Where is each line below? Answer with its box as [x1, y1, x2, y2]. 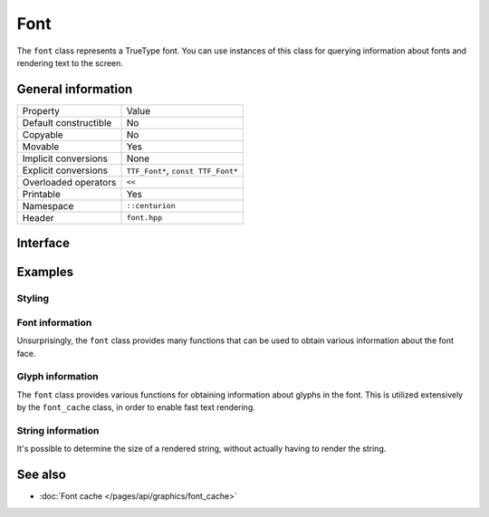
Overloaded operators [22, 176, 117, 188]
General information [16, 81, 133, 97]
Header [22, 211, 54, 224]
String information [16, 424, 100, 436]
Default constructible [22, 116, 112, 129]
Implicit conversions [22, 152, 109, 165]
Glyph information [16, 370, 99, 383]
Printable [22, 187, 61, 200]
